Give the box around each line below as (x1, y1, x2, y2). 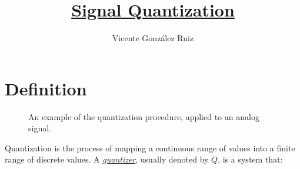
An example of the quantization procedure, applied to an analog (28, 110, 259, 122)
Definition (5, 76, 87, 100)
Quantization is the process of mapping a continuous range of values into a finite (5, 141, 295, 154)
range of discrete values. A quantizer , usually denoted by (5, 153, 209, 165)
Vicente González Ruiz (112, 32, 194, 44)
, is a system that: (218, 153, 283, 165)
